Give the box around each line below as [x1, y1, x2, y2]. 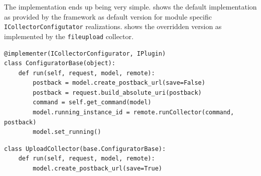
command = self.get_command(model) [33, 99, 152, 106]
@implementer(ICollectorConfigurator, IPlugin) [4, 50, 166, 57]
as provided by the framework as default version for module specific [4, 11, 212, 22]
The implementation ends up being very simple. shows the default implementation [4, 2, 257, 12]
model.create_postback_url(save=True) [33, 165, 162, 172]
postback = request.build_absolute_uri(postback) [33, 89, 202, 96]
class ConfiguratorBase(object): [4, 60, 115, 67]
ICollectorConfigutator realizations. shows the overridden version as [4, 21, 222, 32]
